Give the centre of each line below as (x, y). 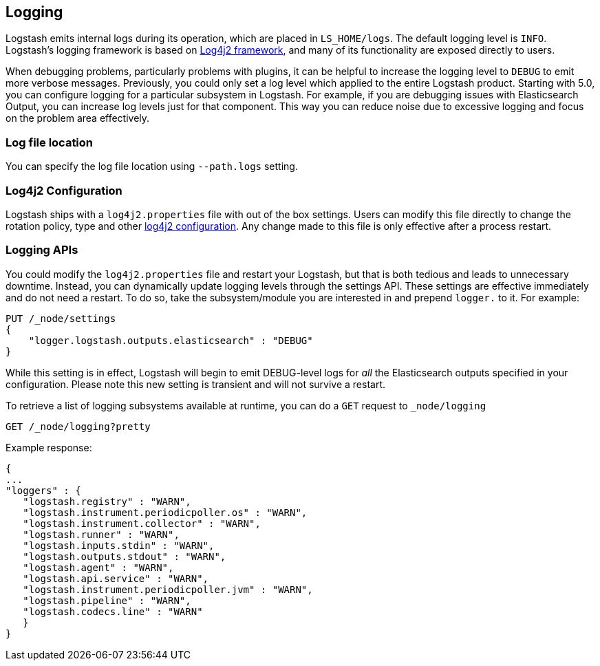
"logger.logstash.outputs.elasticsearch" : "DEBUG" (171, 340)
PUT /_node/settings (61, 318)
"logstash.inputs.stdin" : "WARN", (119, 545)
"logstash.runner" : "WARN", (101, 534)
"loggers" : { (43, 490)
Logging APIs (42, 250)
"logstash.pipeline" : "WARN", (107, 600)
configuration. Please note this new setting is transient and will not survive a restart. (196, 384)
